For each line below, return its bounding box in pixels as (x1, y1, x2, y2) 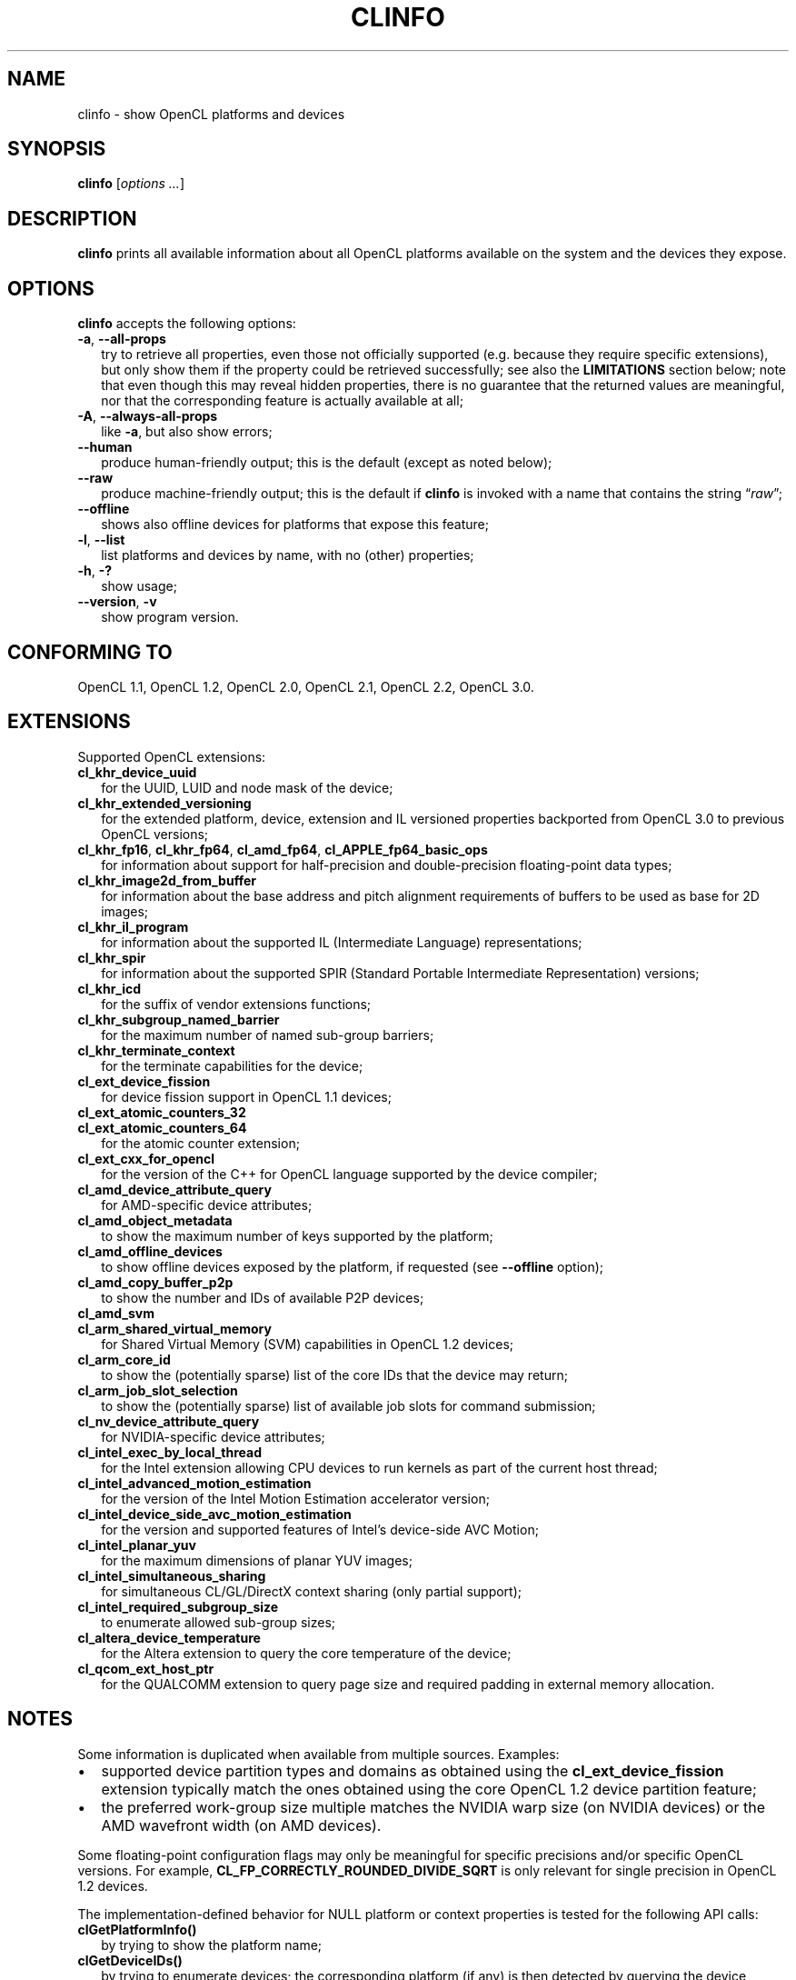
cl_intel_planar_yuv (77, 1536, 196, 1553)
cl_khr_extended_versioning (77, 795, 252, 811)
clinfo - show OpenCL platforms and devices (77, 105, 345, 122)
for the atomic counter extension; (101, 1135, 300, 1151)
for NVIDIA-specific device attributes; (101, 1428, 325, 1445)
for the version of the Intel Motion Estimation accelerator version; (101, 1490, 490, 1506)
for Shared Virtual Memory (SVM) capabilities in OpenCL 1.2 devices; (101, 1335, 514, 1352)
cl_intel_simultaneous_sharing (77, 1567, 266, 1584)
